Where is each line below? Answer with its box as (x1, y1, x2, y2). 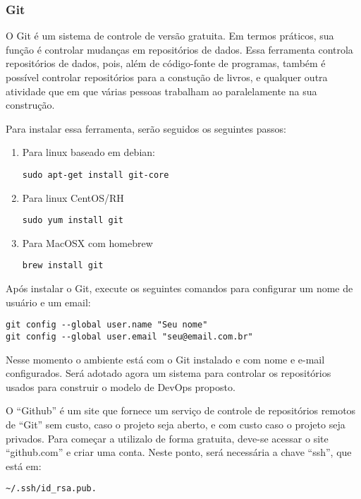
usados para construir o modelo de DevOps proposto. (6, 379, 235, 394)
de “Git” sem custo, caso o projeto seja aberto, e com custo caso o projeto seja (6, 417, 345, 431)
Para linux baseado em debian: (22, 145, 155, 160)
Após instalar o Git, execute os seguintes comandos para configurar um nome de (6, 281, 353, 296)
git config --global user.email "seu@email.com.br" (6, 331, 253, 342)
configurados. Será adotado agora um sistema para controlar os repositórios (6, 366, 331, 380)
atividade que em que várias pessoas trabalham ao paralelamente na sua (6, 83, 317, 98)
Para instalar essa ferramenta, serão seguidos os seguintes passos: (6, 121, 286, 136)
